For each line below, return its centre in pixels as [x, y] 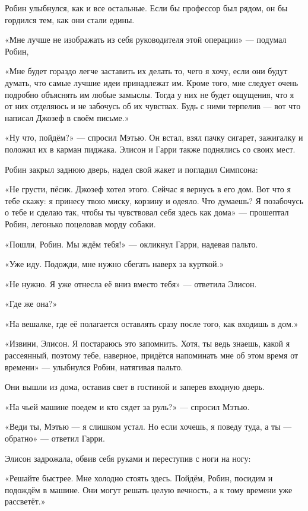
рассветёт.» [25, 501]
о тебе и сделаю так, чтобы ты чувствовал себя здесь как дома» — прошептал [147, 212]
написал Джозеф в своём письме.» [67, 117]
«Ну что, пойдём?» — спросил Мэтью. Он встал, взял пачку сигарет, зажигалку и [154, 137]
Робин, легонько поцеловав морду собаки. [80, 223]
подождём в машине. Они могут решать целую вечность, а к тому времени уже [149, 489]
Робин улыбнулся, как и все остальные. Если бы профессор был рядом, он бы [146, 8]
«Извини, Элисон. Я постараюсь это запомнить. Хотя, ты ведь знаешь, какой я [147, 343]
